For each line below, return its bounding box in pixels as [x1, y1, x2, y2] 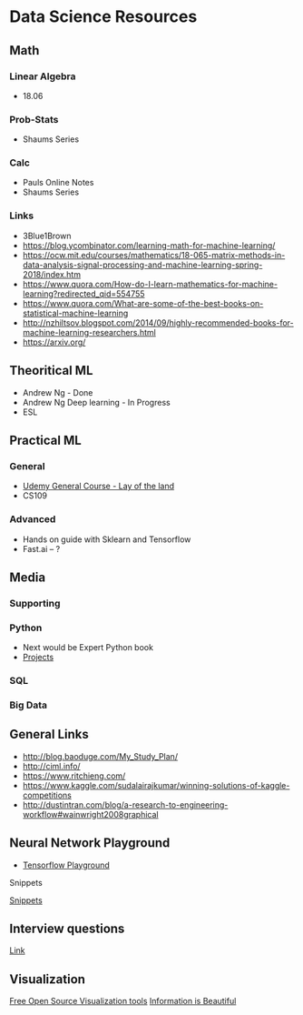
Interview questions [9, 921, 125, 937]
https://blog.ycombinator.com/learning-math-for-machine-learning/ [22, 239, 276, 251]
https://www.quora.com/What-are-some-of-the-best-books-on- [22, 297, 264, 308]
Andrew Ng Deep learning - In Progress [22, 397, 171, 407]
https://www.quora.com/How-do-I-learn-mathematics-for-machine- [22, 278, 279, 289]
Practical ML [9, 432, 82, 447]
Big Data [9, 698, 48, 711]
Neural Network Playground [9, 835, 171, 851]
